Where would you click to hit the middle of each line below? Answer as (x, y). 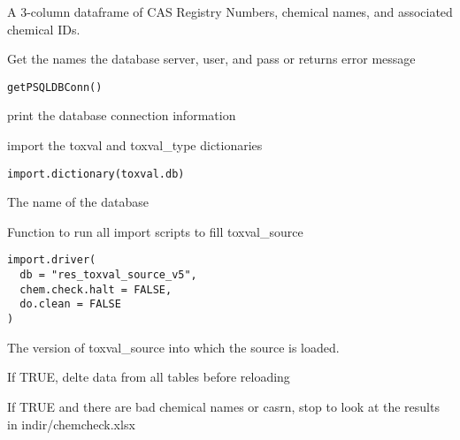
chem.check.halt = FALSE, (96, 289)
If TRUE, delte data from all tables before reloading (149, 377)
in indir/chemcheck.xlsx (71, 424)
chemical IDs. (44, 29)
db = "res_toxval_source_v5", (108, 275)
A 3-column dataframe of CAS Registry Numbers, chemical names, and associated (230, 11)
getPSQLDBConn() (55, 87)
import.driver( (52, 260)
